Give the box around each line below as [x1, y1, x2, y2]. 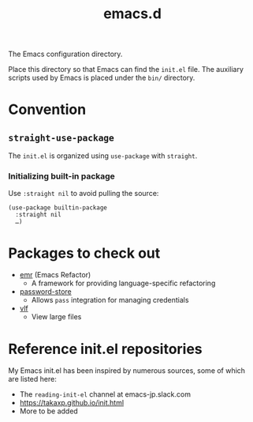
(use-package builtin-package [8, 204, 108, 212]
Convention [8, 100, 87, 119]
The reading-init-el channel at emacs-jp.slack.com [19, 390, 192, 399]
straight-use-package [8, 132, 114, 143]
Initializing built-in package [8, 171, 116, 182]
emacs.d [103, 5, 162, 23]
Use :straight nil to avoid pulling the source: [8, 189, 159, 198]
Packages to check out [8, 244, 161, 262]
